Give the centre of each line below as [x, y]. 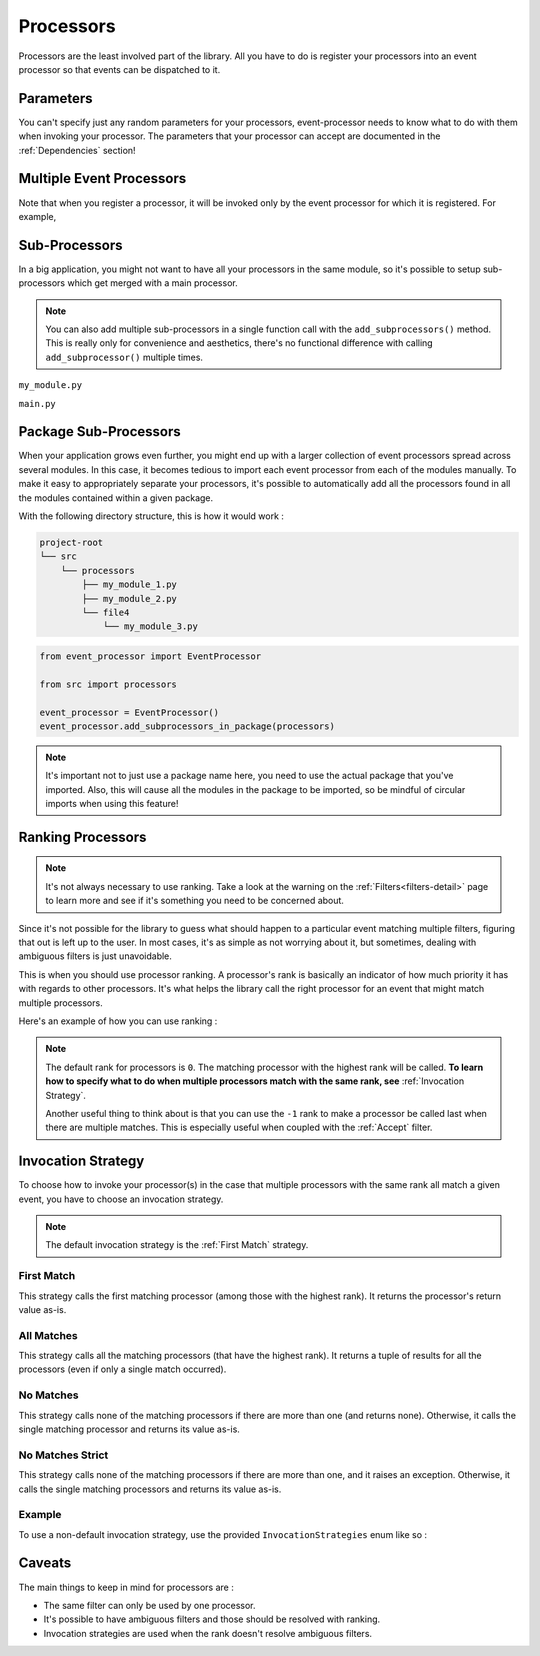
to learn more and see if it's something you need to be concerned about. [195, 901]
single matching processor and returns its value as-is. [129, 1429]
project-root [71, 543]
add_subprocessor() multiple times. [124, 357]
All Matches [48, 1335]
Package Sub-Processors [100, 431]
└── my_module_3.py [150, 626]
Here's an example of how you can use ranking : [118, 1021]
